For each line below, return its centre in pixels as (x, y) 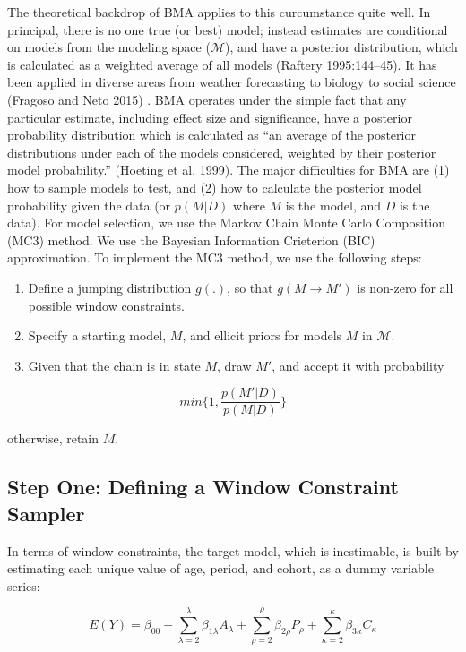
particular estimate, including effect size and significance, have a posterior (210, 117)
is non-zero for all (405, 287)
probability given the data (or (89, 205)
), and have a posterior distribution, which (341, 47)
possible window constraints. (106, 305)
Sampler (46, 513)
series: (24, 585)
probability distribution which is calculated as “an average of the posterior (211, 135)
